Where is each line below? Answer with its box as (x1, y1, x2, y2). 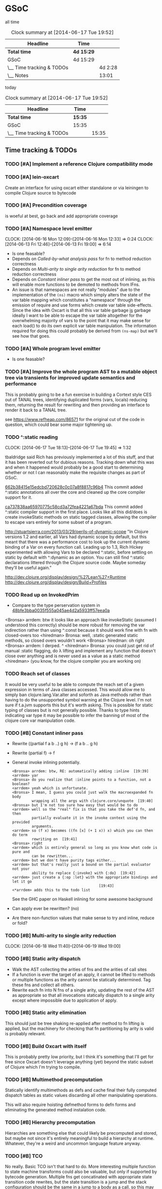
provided (12, 819, 30, 825)
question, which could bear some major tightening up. (5, 422, 113, 427)
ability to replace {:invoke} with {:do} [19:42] (31, 870, 136, 876)
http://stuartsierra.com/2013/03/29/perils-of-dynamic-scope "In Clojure (5, 529, 148, 535)
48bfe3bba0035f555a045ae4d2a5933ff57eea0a (12, 607, 110, 614)
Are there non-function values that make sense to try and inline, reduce (12, 915, 155, 921)
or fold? (12, 920, 28, 926)
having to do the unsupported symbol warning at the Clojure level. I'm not (5, 697, 152, 702)
